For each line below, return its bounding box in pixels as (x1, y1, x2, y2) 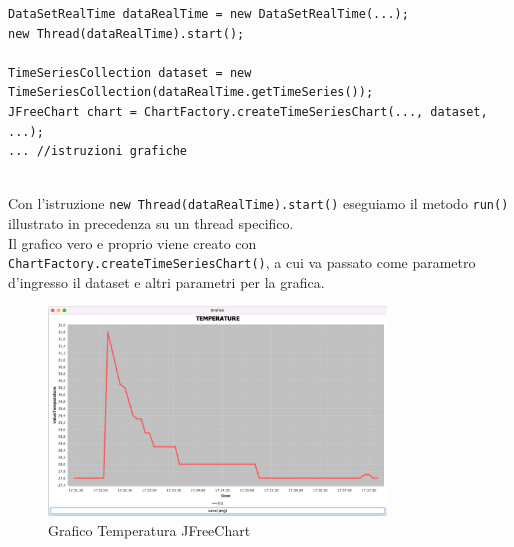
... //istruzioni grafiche (8, 144, 187, 159)
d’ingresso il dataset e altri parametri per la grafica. (8, 271, 325, 292)
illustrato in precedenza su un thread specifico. (8, 213, 294, 233)
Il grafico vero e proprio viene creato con (8, 232, 257, 253)
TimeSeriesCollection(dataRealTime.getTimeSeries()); (8, 85, 374, 100)
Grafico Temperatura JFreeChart (48, 520, 251, 541)
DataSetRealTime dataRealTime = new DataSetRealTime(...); (8, 7, 409, 21)
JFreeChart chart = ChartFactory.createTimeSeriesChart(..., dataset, (8, 104, 488, 119)
